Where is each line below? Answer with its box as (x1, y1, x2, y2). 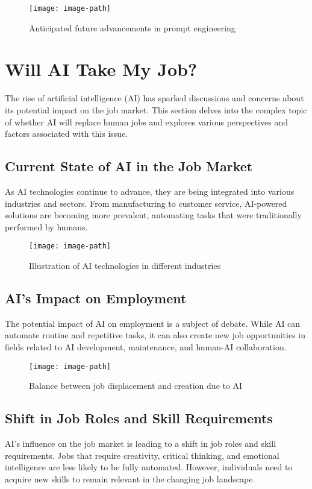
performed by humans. (5, 220, 88, 233)
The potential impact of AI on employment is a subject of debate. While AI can (5, 317, 301, 329)
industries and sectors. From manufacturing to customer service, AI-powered (5, 197, 287, 209)
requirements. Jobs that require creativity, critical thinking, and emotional (5, 449, 279, 461)
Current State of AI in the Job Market (5, 157, 253, 175)
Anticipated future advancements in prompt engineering (29, 21, 236, 34)
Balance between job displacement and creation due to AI (29, 379, 243, 392)
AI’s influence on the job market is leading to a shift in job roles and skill (5, 437, 276, 450)
